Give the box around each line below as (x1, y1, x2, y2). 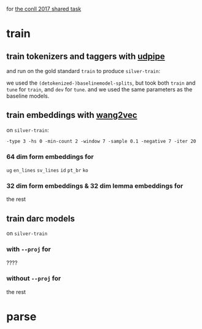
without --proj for (6, 274, 61, 283)
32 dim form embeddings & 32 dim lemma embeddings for (6, 182, 184, 190)
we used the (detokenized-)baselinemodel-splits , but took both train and (6, 79, 196, 87)
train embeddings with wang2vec (6, 110, 138, 120)
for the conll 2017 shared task (6, 6, 82, 12)
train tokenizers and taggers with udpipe (6, 51, 165, 61)
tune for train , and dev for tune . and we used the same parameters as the (6, 86, 193, 93)
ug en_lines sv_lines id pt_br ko (6, 168, 89, 174)
